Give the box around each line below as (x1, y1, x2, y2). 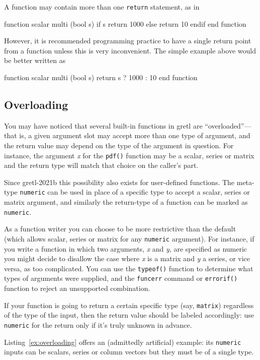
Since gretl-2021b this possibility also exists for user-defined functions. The (4, 176, 235, 187)
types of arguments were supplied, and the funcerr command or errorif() (4, 273, 238, 283)
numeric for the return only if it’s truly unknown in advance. (4, 319, 192, 330)
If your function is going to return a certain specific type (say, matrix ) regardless (4, 299, 254, 310)
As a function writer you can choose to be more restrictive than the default (4, 223, 236, 234)
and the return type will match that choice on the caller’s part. (4, 160, 199, 170)
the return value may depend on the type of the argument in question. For (4, 140, 234, 151)
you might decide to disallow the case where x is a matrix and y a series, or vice (4, 253, 250, 264)
